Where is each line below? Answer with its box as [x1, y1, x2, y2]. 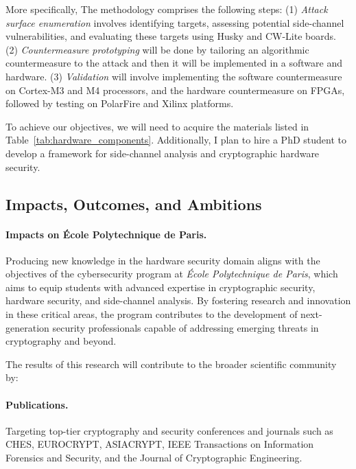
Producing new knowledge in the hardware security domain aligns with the [5, 253, 320, 267]
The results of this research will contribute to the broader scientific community [5, 356, 337, 371]
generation [5, 320, 49, 334]
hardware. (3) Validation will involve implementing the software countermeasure [5, 69, 342, 83]
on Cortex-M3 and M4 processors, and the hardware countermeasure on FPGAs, [5, 82, 345, 97]
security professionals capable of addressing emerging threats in [52, 320, 319, 334]
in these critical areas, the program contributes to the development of [5, 307, 298, 321]
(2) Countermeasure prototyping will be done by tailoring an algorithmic [5, 42, 309, 56]
